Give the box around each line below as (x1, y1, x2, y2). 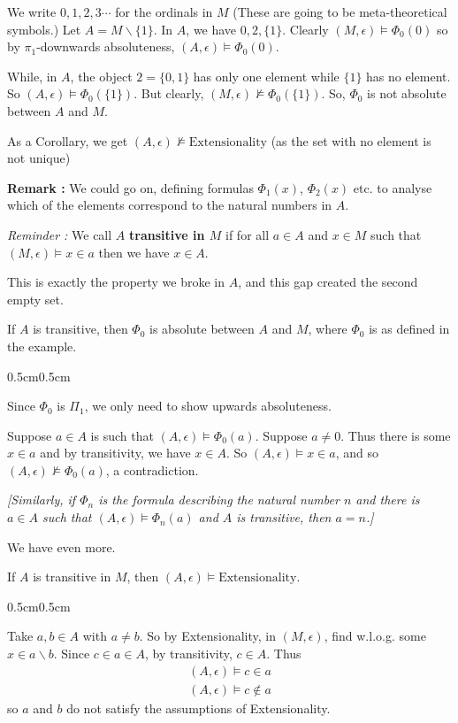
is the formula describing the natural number (98, 490, 340, 509)
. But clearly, (134, 84, 204, 103)
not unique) (7, 149, 71, 167)
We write (7, 3, 57, 20)
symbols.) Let (7, 19, 81, 38)
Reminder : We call (7, 225, 112, 243)
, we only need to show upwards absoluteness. (84, 396, 332, 415)
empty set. (7, 289, 64, 308)
